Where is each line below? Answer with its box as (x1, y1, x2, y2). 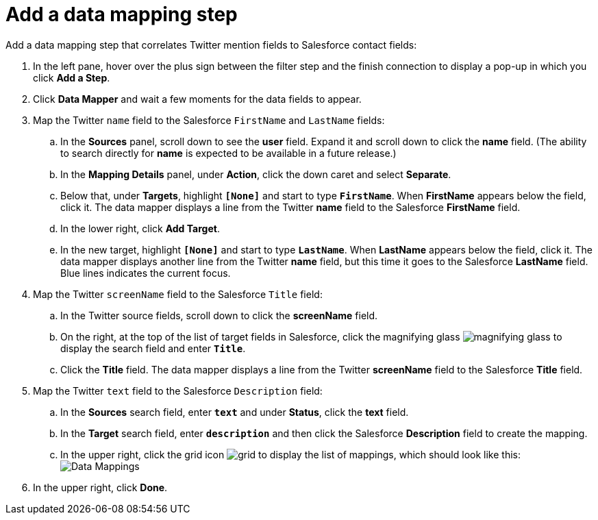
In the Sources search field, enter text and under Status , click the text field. (60, 406, 409, 418)
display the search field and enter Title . (60, 342, 246, 354)
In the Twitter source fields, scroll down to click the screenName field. (60, 309, 378, 321)
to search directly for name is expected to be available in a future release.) (60, 147, 397, 159)
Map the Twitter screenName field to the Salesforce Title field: (33, 288, 323, 300)
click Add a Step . (33, 71, 110, 84)
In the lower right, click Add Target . (60, 222, 220, 234)
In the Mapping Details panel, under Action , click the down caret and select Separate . (60, 168, 451, 180)
